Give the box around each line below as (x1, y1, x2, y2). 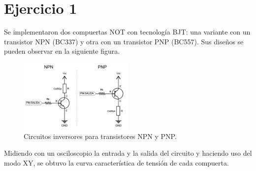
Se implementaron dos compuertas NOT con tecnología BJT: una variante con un (4, 27, 251, 37)
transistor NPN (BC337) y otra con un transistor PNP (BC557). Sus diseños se (4, 36, 244, 46)
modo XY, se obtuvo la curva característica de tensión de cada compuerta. (4, 157, 229, 168)
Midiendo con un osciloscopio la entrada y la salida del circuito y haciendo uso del (4, 147, 252, 158)
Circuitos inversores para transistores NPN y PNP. (24, 131, 177, 141)
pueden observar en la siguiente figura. (4, 46, 120, 56)
